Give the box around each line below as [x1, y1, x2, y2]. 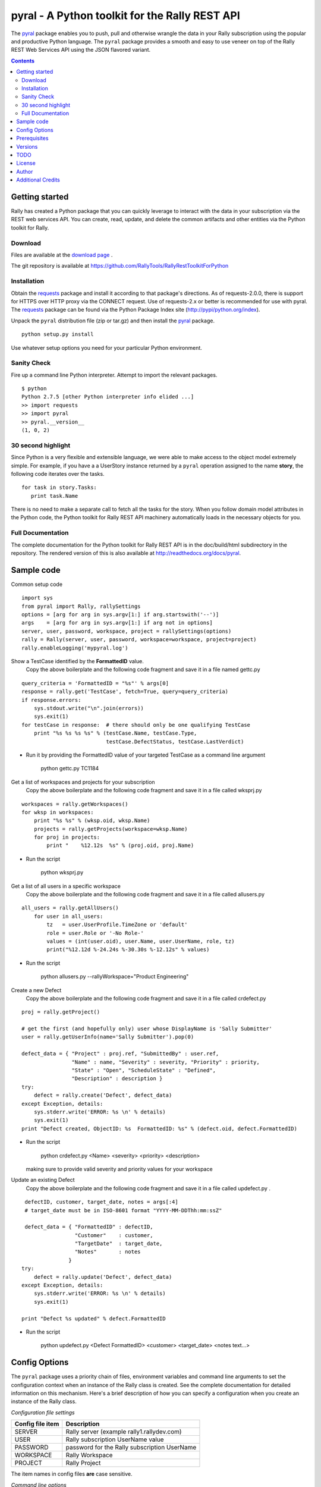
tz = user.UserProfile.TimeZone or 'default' [46, 921, 188, 928]
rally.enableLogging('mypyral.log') [21, 644, 128, 651]
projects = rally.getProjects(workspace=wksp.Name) [33, 826, 188, 832]
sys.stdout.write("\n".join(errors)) [33, 705, 144, 711]
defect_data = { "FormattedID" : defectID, [24, 1224, 154, 1231]
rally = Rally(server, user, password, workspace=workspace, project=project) [21, 636, 257, 643]
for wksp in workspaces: [21, 809, 94, 815]
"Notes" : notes [74, 1248, 141, 1255]
